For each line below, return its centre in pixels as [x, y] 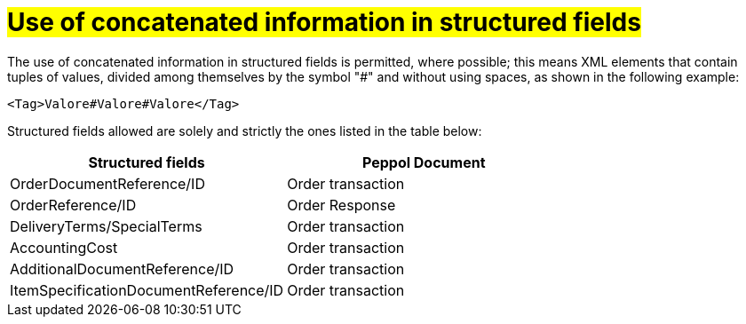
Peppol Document [424, 162]
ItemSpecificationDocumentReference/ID [147, 290]
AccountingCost [64, 247]
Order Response [341, 205]
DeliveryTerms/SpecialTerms [106, 226]
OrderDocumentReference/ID [107, 183]
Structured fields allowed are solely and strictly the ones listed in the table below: [245, 130]
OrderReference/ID [73, 205]
